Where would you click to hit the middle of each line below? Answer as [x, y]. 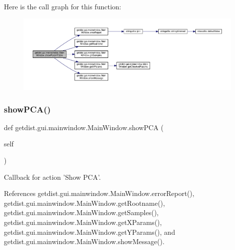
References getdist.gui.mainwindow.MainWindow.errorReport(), [99, 193]
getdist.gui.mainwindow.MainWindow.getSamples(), [81, 212]
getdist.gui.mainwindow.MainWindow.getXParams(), [83, 222]
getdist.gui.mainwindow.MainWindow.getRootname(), [84, 203]
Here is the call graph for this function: [63, 6]
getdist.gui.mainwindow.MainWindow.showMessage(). [84, 241]
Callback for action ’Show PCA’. [52, 177]
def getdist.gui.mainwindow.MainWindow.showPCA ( [84, 127]
